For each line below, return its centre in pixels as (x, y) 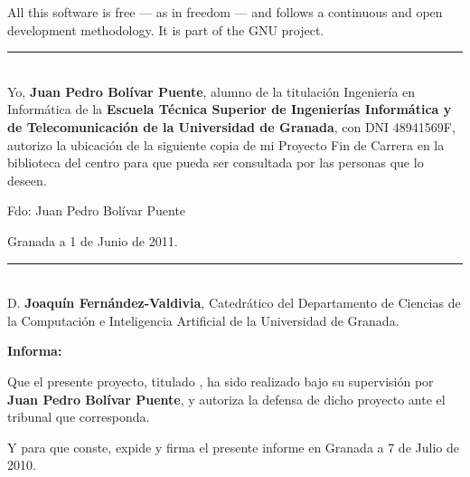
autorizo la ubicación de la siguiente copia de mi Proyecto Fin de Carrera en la (226, 144)
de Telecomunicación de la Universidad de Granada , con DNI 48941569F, (231, 126)
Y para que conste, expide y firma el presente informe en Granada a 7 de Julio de (233, 447)
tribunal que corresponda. (79, 417)
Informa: (35, 351)
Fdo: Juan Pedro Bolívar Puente (97, 210)
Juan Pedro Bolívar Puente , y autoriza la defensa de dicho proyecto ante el (226, 399)
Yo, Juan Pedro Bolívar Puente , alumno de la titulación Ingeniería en (211, 91)
